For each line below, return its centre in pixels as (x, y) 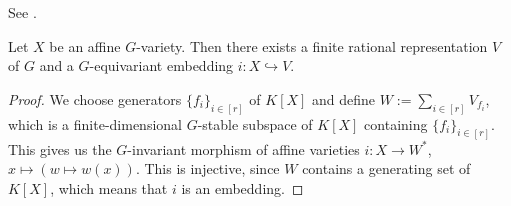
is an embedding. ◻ (242, 187)
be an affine (85, 45)
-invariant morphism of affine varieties (243, 148)
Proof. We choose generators (95, 98)
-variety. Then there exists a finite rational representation (312, 45)
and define (344, 98)
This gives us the (60, 148)
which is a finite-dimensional (95, 123)
